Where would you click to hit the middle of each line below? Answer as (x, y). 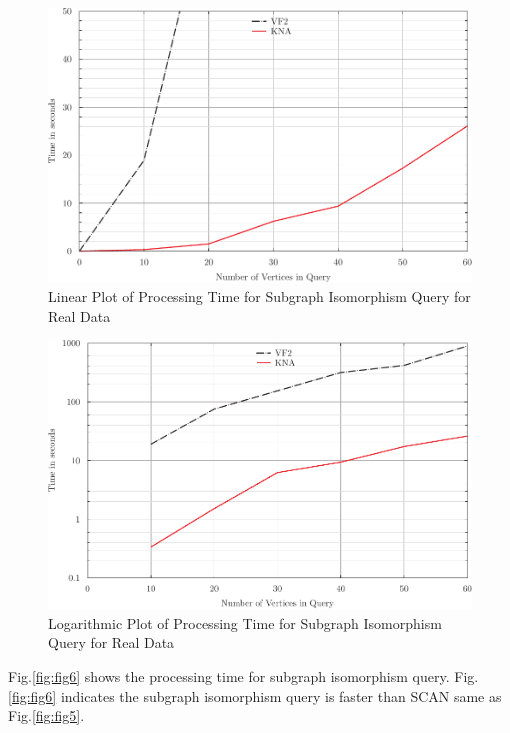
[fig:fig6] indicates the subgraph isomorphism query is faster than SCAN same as (255, 695)
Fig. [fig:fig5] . (46, 715)
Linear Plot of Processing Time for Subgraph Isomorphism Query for (259, 296)
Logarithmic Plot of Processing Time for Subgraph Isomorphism (245, 622)
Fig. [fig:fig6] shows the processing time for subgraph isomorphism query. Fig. (243, 675)
